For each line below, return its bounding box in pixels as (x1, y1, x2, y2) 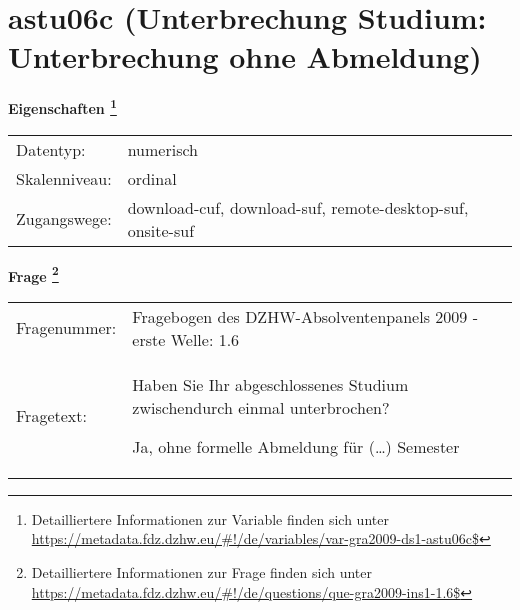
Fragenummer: (16, 316, 117, 340)
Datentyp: (16, 137, 86, 161)
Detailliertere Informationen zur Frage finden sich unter (31, 562, 373, 582)
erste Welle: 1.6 (132, 327, 240, 351)
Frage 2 (8, 262, 59, 286)
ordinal (127, 166, 177, 190)
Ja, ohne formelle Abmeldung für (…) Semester (132, 434, 460, 458)
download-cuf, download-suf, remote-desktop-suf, (127, 195, 469, 219)
